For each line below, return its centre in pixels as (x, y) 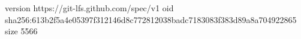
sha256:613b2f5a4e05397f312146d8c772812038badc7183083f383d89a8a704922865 (151, 19)
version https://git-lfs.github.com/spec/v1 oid (89, 8)
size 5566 (21, 31)
